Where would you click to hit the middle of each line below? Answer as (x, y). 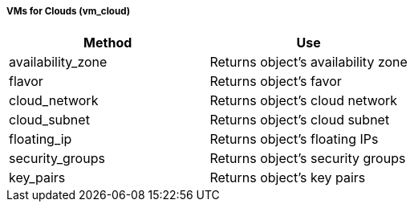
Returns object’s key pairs (288, 178)
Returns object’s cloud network (304, 101)
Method (108, 43)
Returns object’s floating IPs (294, 139)
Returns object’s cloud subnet (300, 120)
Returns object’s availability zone (308, 62)
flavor (26, 82)
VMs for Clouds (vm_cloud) (69, 11)
